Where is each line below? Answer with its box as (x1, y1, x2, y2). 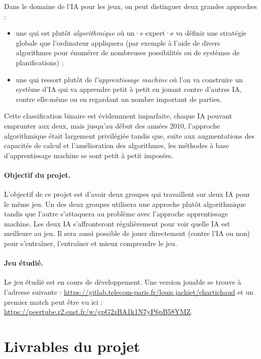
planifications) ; (16, 57, 64, 67)
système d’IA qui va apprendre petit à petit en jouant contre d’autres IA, (16, 84, 242, 94)
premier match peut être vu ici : (4, 296, 103, 307)
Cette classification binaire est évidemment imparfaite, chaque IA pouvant (4, 110, 232, 121)
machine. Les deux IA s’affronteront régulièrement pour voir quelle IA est (4, 218, 230, 228)
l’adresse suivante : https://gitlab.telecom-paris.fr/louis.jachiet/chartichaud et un (4, 287, 253, 297)
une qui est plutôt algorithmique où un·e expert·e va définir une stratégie (16, 28, 247, 38)
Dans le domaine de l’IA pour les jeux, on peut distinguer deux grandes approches (4, 1, 257, 11)
